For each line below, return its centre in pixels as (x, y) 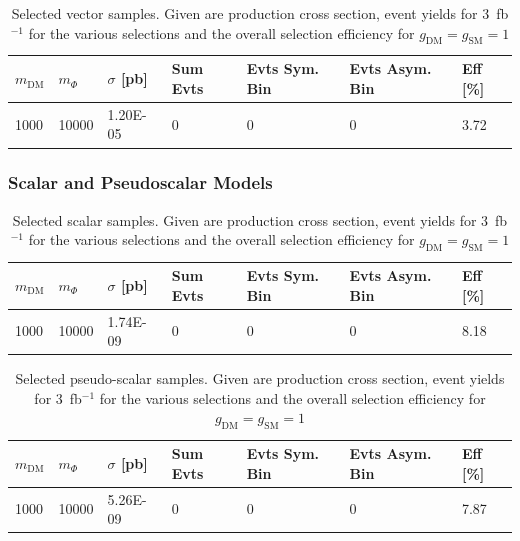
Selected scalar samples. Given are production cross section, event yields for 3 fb (260, 219)
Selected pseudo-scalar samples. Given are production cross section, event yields (260, 378)
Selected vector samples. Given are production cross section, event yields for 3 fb (260, 13)
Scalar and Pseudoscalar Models (140, 182)
